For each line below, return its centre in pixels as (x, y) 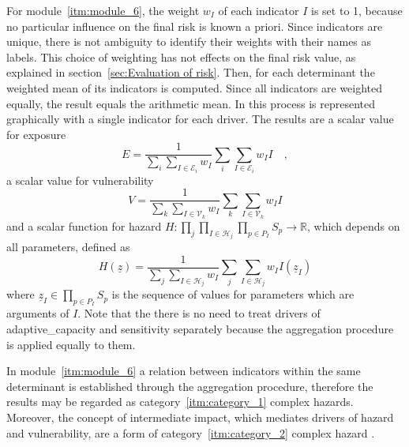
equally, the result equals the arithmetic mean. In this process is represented (191, 103)
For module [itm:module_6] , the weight (103, 10)
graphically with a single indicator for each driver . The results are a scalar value (200, 119)
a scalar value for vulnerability (80, 180)
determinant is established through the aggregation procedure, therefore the (190, 386)
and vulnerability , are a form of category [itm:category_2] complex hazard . (191, 432)
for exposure (36, 134)
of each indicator (259, 10)
